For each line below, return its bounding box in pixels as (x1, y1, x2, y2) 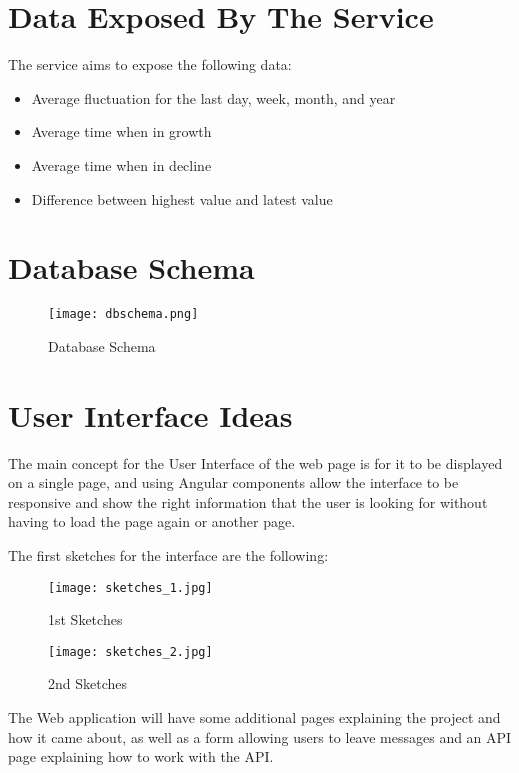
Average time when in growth (31, 121, 212, 142)
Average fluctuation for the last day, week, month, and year (31, 87, 396, 108)
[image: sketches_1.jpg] (48, 580, 213, 595)
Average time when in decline (31, 154, 212, 175)
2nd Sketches (48, 673, 128, 694)
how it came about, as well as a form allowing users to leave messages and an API (8, 726, 512, 747)
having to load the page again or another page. (8, 511, 296, 532)
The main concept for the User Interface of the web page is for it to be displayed (8, 452, 503, 473)
